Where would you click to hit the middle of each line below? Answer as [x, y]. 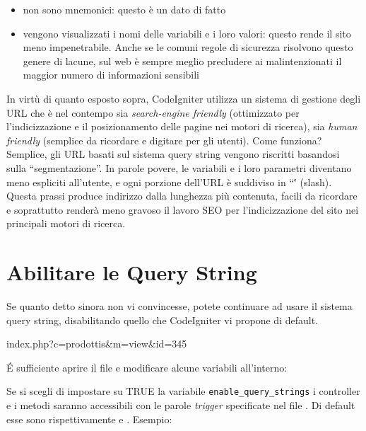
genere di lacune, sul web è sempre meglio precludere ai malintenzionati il [182, 61]
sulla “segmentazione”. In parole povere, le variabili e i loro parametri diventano [179, 167]
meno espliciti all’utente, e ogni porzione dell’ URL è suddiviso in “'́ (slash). [169, 182]
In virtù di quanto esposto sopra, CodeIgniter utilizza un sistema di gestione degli [184, 98]
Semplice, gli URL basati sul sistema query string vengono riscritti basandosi [173, 154]
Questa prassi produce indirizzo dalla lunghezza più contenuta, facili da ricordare [182, 196]
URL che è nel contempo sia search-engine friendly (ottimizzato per [153, 112]
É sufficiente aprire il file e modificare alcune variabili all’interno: [147, 367]
